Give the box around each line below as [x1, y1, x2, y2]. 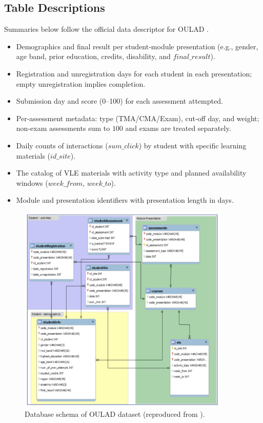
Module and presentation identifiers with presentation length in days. [16, 195, 234, 205]
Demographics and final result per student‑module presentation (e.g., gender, [16, 41, 258, 51]
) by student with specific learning [138, 140, 247, 150]
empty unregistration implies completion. [16, 78, 146, 89]
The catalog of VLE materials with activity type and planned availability [16, 167, 247, 178]
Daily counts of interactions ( [16, 140, 108, 150]
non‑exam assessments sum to [16, 123, 110, 133]
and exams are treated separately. [125, 123, 231, 133]
